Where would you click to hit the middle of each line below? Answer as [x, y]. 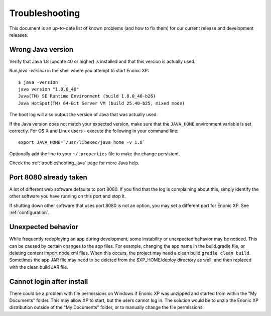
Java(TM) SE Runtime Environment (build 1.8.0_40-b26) [87, 96]
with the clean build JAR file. [39, 267]
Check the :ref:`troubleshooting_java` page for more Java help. [74, 163]
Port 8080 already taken [48, 177]
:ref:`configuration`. [29, 213]
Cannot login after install [49, 281]
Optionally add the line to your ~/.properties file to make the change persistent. [95, 154]
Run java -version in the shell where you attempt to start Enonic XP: [79, 71]
